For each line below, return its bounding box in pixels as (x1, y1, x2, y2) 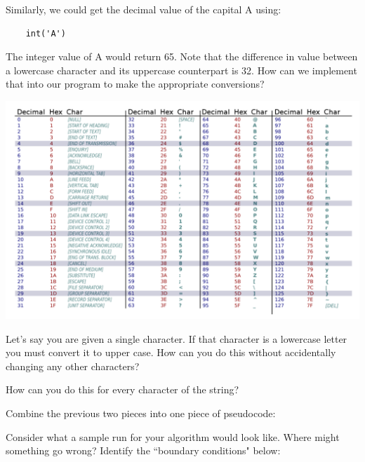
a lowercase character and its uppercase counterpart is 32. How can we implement (6, 62, 357, 77)
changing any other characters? (6, 358, 140, 373)
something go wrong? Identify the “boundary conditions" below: (6, 443, 281, 458)
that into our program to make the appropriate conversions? (6, 76, 265, 91)
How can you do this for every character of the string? (6, 382, 239, 397)
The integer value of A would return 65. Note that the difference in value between (6, 49, 358, 64)
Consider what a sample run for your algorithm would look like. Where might (6, 429, 340, 444)
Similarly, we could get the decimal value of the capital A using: (6, 2, 281, 16)
